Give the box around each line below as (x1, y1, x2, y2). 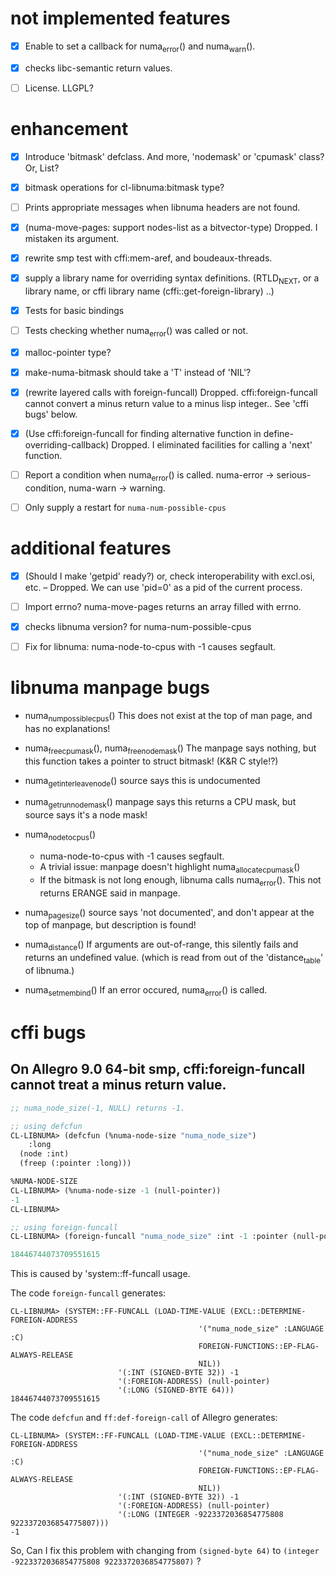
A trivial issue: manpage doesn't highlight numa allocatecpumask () (39, 860, 301, 875)
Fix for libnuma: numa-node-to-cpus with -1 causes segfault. (24, 641, 277, 652)
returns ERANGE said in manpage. (39, 887, 181, 899)
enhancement (10, 118, 129, 141)
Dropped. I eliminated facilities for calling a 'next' (111, 439, 313, 451)
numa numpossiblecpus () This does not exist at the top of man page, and (24, 710, 313, 724)
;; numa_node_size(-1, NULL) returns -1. (10, 1103, 186, 1113)
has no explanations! (24, 722, 111, 734)
